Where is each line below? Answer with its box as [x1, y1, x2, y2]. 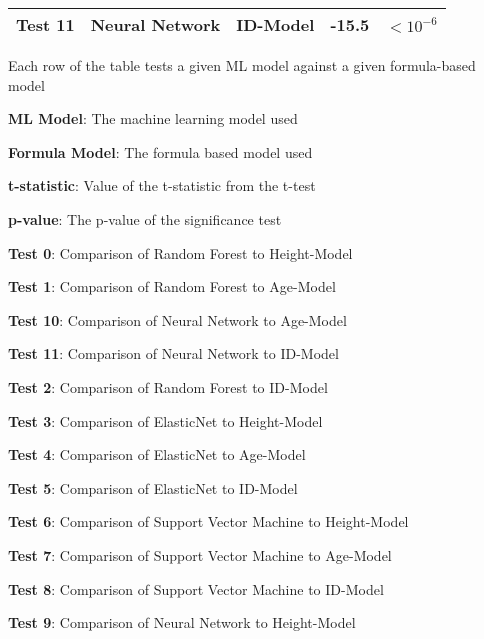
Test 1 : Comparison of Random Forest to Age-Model [8, 276, 336, 297]
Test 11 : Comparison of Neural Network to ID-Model [8, 343, 339, 364]
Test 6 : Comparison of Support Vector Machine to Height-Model [8, 511, 409, 532]
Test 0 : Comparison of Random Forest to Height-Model [8, 242, 353, 263]
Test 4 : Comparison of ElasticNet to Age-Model [8, 444, 306, 465]
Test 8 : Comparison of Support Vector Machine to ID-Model [8, 578, 384, 599]
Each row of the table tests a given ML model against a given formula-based [8, 55, 476, 75]
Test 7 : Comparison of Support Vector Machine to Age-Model [8, 544, 392, 565]
